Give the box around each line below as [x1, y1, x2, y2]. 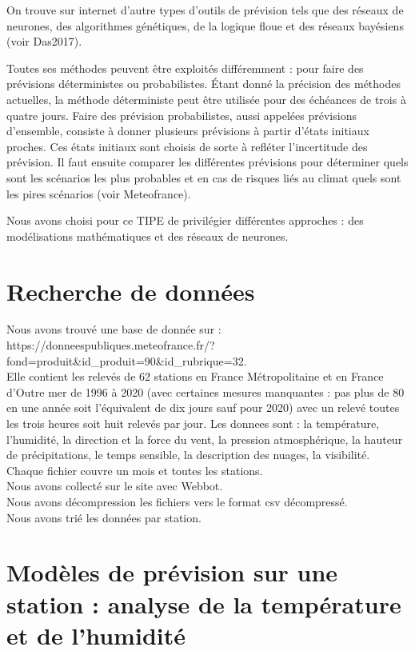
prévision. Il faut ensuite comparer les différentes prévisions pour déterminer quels [6, 154, 409, 170]
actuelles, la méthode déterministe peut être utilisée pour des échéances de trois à [6, 90, 406, 107]
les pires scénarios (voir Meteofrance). [6, 185, 191, 202]
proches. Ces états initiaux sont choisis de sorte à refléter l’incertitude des [6, 138, 368, 154]
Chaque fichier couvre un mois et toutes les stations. [6, 461, 263, 478]
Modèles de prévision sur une [6, 556, 338, 589]
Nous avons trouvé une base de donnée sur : [6, 321, 221, 337]
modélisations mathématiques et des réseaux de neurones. [6, 227, 289, 244]
